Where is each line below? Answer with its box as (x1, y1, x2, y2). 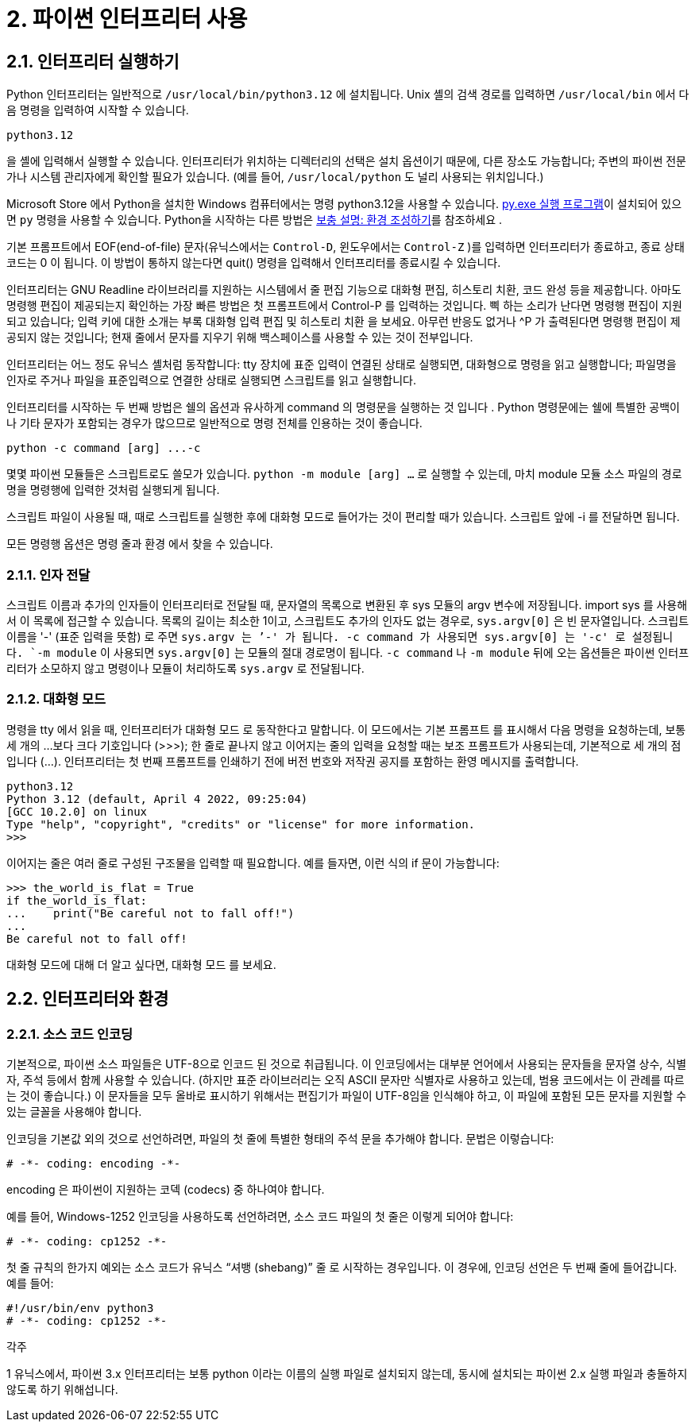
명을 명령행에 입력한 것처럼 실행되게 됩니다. (6, 483, 220, 497)
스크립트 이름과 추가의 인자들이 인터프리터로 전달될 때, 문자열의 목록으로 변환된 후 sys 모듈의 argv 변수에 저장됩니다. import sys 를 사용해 (6, 597, 688, 612)
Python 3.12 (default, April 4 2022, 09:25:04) (6, 792, 308, 805)
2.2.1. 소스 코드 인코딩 (6, 1025, 133, 1042)
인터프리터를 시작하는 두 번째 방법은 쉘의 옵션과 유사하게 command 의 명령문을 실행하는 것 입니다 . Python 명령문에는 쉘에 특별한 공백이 (6, 400, 680, 415)
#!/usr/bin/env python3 (6, 1301, 154, 1314)
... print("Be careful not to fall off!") (6, 906, 295, 920)
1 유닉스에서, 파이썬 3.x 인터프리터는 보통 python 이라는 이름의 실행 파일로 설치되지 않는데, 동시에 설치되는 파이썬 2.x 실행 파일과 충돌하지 (6, 1366, 688, 1380)
